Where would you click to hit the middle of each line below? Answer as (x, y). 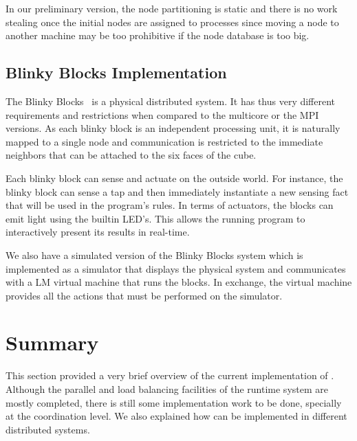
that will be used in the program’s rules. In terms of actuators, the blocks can (170, 205)
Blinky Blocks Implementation (116, 72)
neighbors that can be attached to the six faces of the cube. (131, 155)
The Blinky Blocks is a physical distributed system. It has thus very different (171, 101)
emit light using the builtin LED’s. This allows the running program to (155, 218)
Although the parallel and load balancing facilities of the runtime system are (167, 389)
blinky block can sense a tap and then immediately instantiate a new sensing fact (177, 191)
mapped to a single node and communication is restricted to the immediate (164, 141)
